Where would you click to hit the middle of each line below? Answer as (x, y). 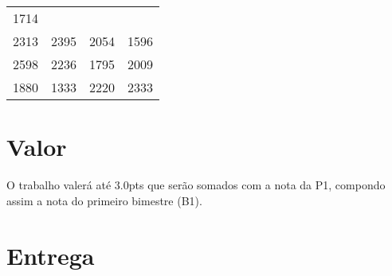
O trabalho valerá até (59, 185)
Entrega (51, 255)
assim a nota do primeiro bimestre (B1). (104, 200)
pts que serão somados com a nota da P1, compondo (257, 185)
